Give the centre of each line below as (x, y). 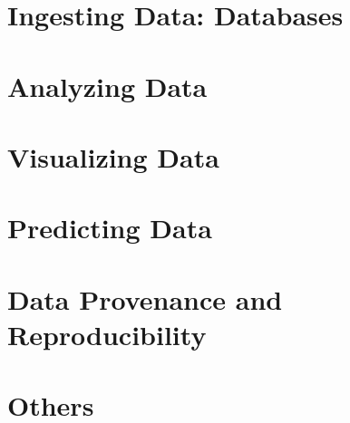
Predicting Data (110, 228)
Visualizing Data (113, 156)
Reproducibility (107, 334)
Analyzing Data (107, 86)
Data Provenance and (145, 298)
